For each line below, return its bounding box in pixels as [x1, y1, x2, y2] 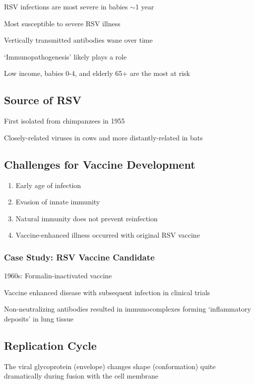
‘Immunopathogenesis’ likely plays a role [4, 51, 127, 62]
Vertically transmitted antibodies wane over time [4, 35, 153, 45]
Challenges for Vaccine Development [4, 156, 195, 172]
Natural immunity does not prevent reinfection [15, 213, 158, 223]
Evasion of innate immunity [15, 196, 100, 207]
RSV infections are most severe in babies [4, 1, 128, 11]
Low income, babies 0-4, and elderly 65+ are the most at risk [4, 68, 191, 78]
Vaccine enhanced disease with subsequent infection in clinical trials [4, 287, 210, 297]
